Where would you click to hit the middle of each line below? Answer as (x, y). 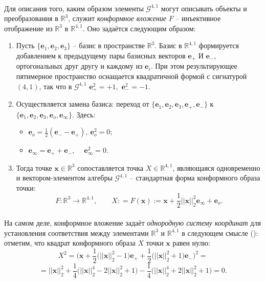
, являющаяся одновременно (216, 167)
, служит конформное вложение (117, 18)
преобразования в (31, 18)
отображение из (28, 28)
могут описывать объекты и (204, 8)
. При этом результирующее (194, 66)
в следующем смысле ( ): (220, 233)
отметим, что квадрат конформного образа (70, 243)
